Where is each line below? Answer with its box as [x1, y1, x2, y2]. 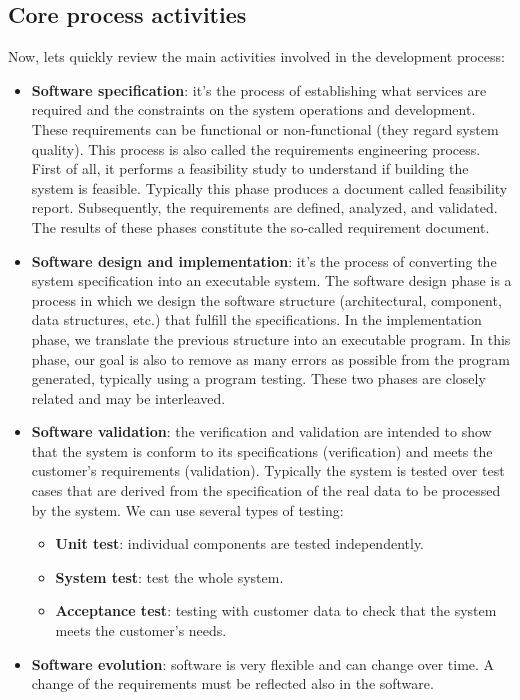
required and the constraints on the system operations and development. [31, 99, 476, 120]
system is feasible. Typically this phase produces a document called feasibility [31, 177, 508, 198]
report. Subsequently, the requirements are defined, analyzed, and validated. [31, 197, 498, 218]
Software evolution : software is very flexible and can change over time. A [31, 653, 495, 674]
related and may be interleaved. [31, 387, 226, 408]
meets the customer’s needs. [55, 620, 227, 641]
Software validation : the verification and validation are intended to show [31, 421, 492, 442]
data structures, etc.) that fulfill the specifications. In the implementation [31, 309, 482, 330]
